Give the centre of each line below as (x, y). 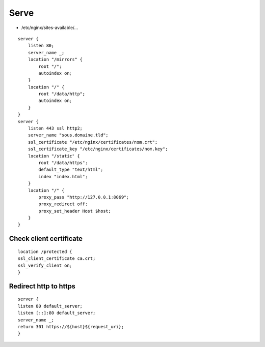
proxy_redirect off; (63, 204)
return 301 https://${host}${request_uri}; (71, 327)
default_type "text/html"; (71, 170)
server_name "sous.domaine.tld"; (68, 135)
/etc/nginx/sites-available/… (50, 28)
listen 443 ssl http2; (55, 128)
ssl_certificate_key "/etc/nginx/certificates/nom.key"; (98, 149)
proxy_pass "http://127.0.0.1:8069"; (84, 197)
